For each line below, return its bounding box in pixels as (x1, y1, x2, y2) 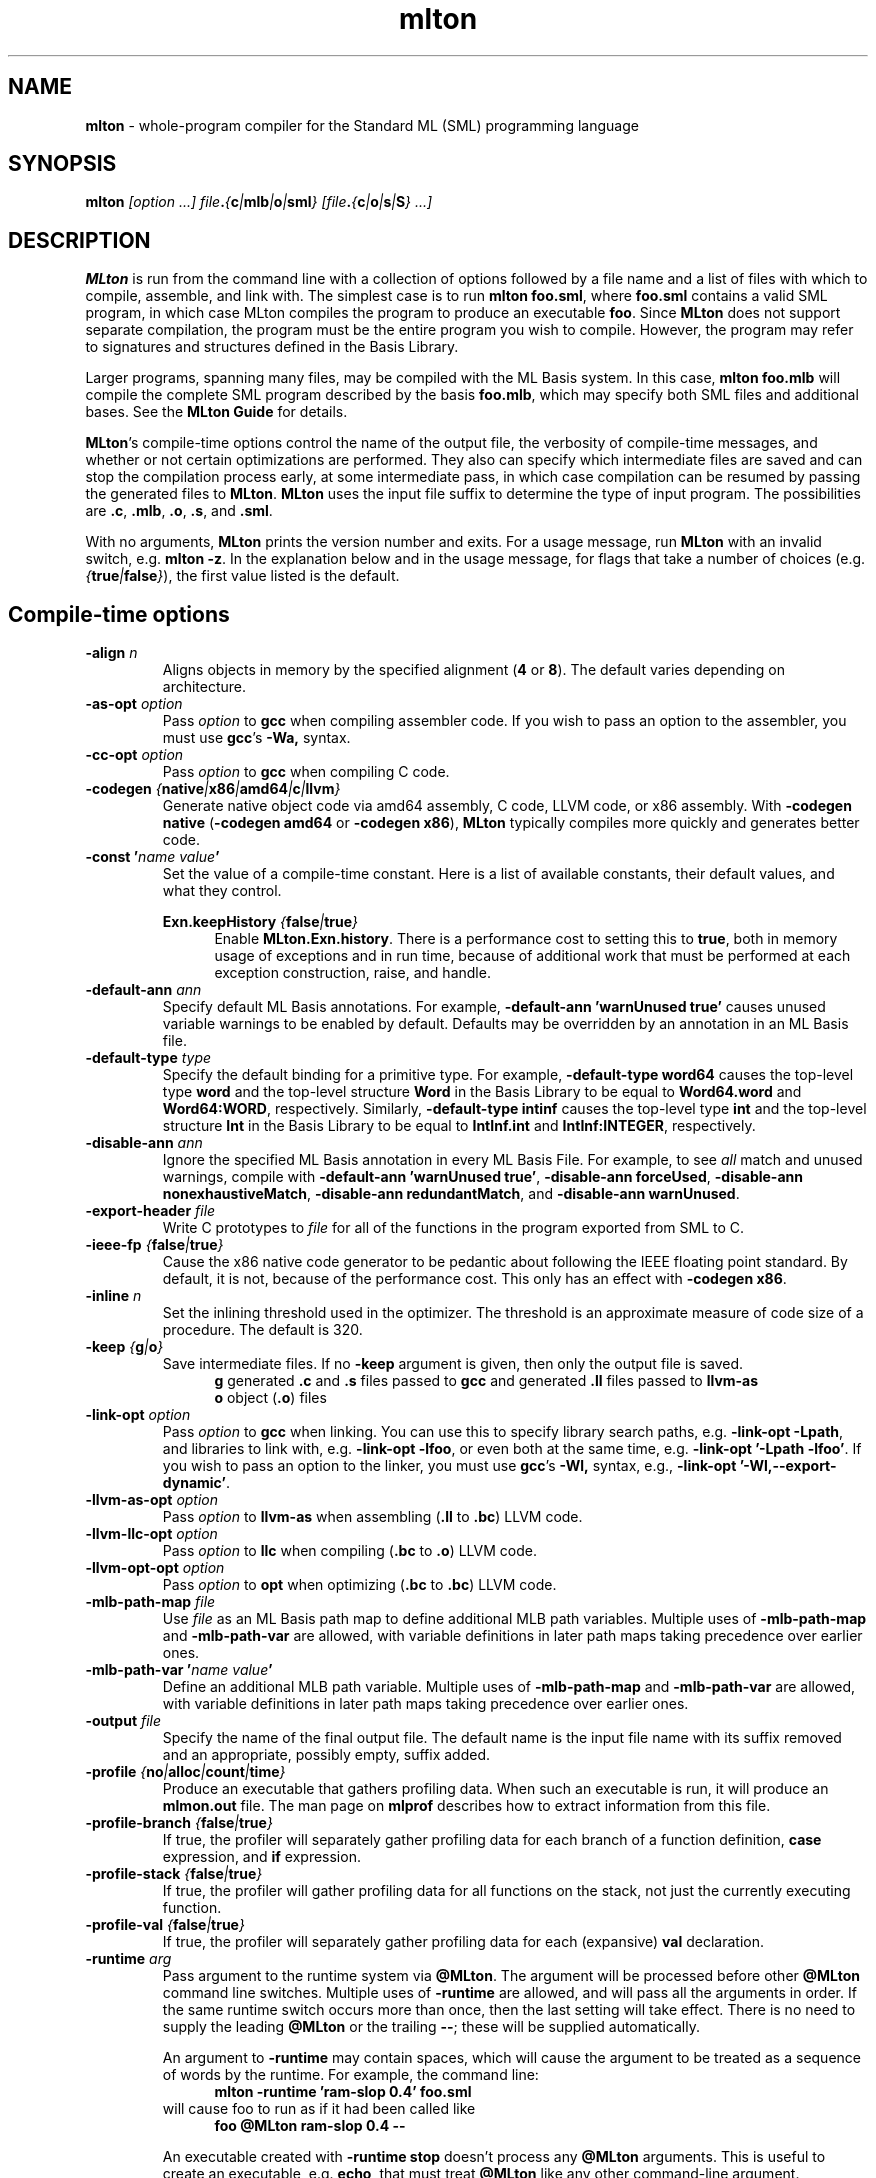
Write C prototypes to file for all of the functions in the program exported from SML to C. (162, 1219, 745, 1237)
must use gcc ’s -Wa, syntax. (162, 729, 351, 747)
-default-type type (85, 1049, 212, 1067)
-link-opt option (85, 1406, 191, 1424)
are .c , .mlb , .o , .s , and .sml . (85, 502, 273, 520)
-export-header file (85, 1202, 216, 1220)
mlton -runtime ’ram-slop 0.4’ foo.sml (214, 2083, 472, 2101)
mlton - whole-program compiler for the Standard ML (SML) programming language (85, 116, 639, 134)
